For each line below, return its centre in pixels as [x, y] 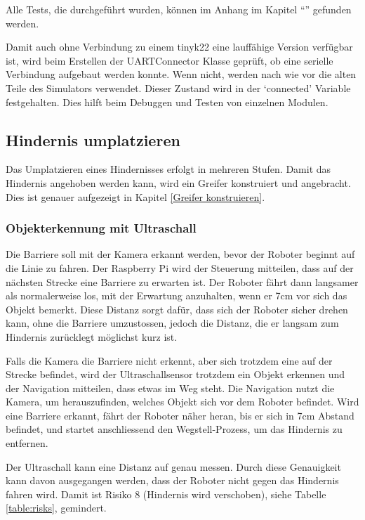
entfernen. [27, 443]
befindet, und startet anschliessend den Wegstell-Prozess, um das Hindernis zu [174, 429]
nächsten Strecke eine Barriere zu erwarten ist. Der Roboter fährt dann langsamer [182, 281]
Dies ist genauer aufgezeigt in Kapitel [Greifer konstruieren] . [135, 196]
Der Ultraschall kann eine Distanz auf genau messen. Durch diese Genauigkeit [173, 466]
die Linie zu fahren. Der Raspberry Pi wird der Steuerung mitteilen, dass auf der [180, 267]
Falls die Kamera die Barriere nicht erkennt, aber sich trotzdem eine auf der [169, 360]
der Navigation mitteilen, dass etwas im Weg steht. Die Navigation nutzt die [170, 388]
